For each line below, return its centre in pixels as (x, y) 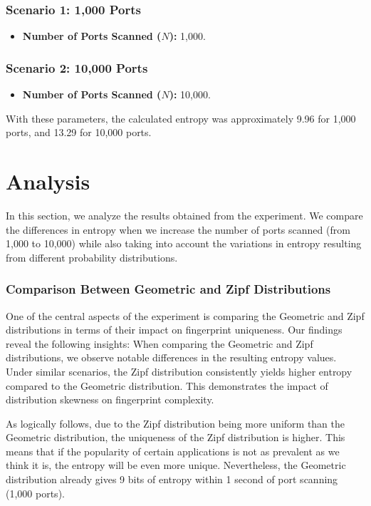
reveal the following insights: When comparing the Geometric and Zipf (160, 343)
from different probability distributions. (92, 257)
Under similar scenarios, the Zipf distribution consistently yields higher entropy (179, 371)
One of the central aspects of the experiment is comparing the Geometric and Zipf (185, 315)
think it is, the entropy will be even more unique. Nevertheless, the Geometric (176, 465)
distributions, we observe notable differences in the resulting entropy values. (171, 357)
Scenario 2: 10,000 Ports (77, 67)
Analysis (48, 181)
